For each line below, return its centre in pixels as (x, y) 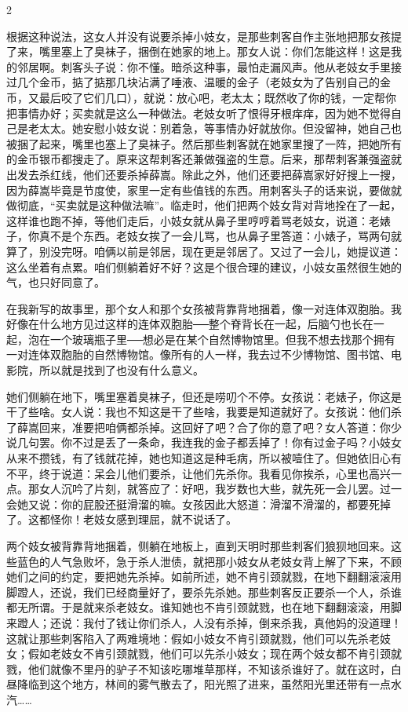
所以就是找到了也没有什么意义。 (121, 370)
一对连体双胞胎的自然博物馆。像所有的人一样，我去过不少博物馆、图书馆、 (199, 354)
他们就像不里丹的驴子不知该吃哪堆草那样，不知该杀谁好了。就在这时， (209, 668)
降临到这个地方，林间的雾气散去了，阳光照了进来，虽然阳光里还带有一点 (204, 684)
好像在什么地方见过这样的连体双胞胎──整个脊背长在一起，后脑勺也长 (184, 324)
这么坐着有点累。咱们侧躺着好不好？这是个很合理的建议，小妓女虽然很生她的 (204, 267)
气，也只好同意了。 (56, 282)
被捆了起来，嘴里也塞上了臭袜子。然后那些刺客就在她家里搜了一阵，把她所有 (204, 143)
